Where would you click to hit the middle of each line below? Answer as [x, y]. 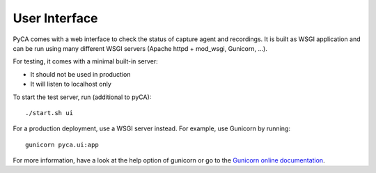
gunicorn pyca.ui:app [62, 144]
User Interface [55, 18]
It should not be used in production [81, 74]
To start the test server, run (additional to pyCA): [82, 97]
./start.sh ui [49, 113]
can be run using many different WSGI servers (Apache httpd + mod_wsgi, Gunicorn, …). [140, 48]
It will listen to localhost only [71, 84]
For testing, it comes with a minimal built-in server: [85, 61]
